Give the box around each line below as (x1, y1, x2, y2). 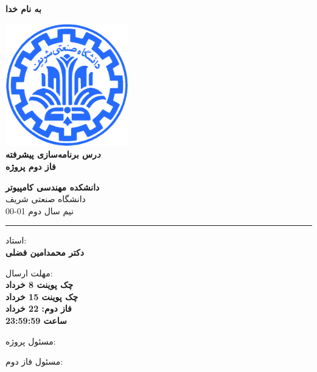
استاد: (5, 234, 27, 247)
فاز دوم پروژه (5, 160, 56, 172)
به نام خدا (5, 2, 41, 15)
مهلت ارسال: (5, 266, 53, 279)
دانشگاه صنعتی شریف (5, 192, 86, 205)
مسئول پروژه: (5, 334, 56, 347)
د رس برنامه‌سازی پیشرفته (5, 148, 101, 161)
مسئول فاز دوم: (5, 355, 63, 368)
